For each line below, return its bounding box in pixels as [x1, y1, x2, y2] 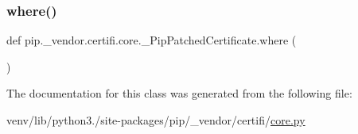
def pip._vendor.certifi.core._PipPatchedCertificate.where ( [6, 32, 297, 48]
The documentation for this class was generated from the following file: [6, 85, 352, 101]
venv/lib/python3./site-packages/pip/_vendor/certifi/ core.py [6, 112, 305, 128]
